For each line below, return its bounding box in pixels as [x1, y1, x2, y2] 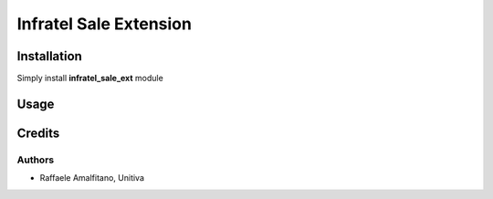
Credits [16, 125, 60, 141]
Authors [16, 153, 55, 166]
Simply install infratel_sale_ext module [16, 73, 163, 84]
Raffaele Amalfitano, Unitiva [39, 173, 145, 183]
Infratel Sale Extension [16, 14, 192, 34]
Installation [16, 48, 82, 64]
